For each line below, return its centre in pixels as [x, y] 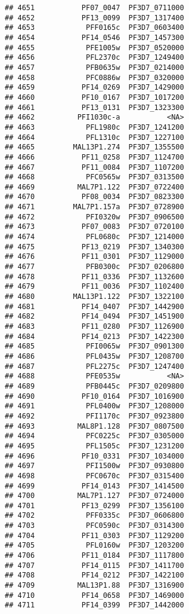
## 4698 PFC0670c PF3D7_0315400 [94, 476]
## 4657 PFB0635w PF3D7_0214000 [94, 67]
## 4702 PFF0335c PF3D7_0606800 [94, 516]
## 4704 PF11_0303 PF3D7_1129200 [94, 535]
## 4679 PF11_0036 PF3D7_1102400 [94, 287]
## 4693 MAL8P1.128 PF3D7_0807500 [94, 426]
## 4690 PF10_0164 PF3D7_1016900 [94, 396]
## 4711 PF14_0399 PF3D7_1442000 [94, 605]
